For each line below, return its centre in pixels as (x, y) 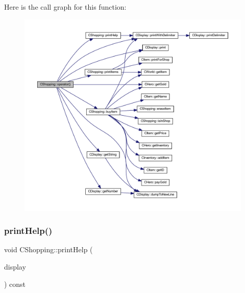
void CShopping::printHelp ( (48, 249)
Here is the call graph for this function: (65, 7)
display (15, 266)
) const (15, 284)
